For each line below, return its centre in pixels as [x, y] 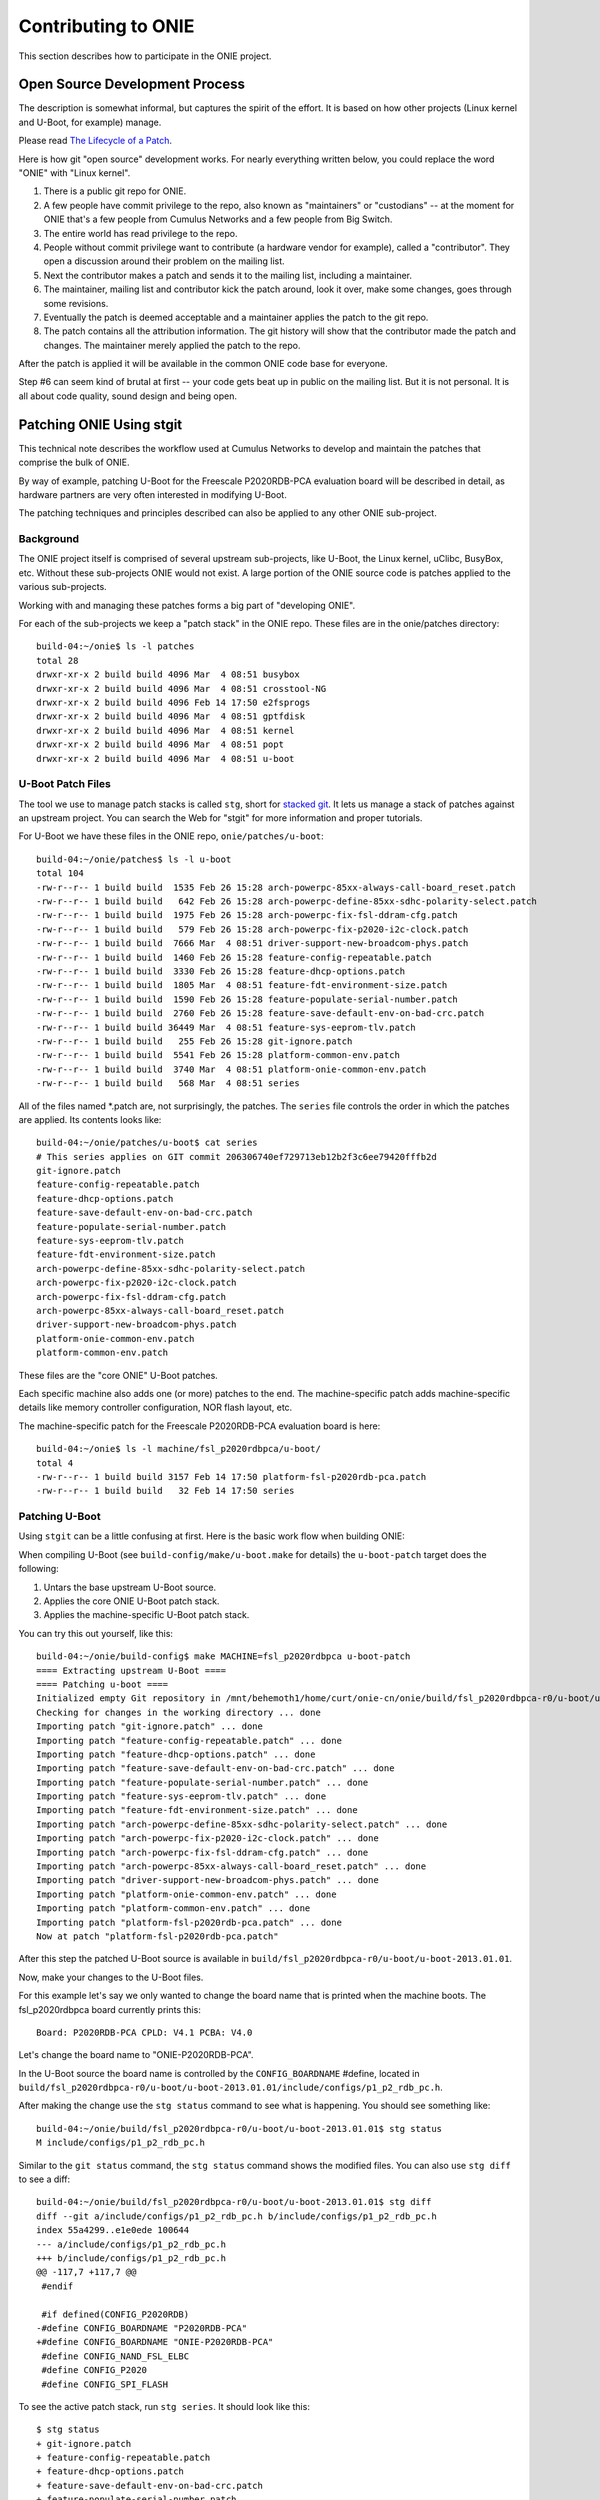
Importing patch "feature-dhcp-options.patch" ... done [176, 1754]
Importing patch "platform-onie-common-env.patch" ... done [186, 1894]
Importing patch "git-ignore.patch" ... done [150, 1726]
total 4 [55, 1463]
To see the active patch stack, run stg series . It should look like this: [164, 2406]
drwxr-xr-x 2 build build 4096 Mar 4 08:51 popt [160, 744]
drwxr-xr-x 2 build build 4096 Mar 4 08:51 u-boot [165, 758]
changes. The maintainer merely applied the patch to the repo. [172, 345]
